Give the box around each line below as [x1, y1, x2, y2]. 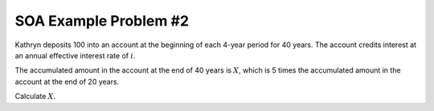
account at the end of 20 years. [14, 77, 120, 86]
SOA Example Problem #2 [14, 12, 189, 30]
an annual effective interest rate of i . [14, 50, 136, 60]
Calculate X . [14, 92, 56, 101]
